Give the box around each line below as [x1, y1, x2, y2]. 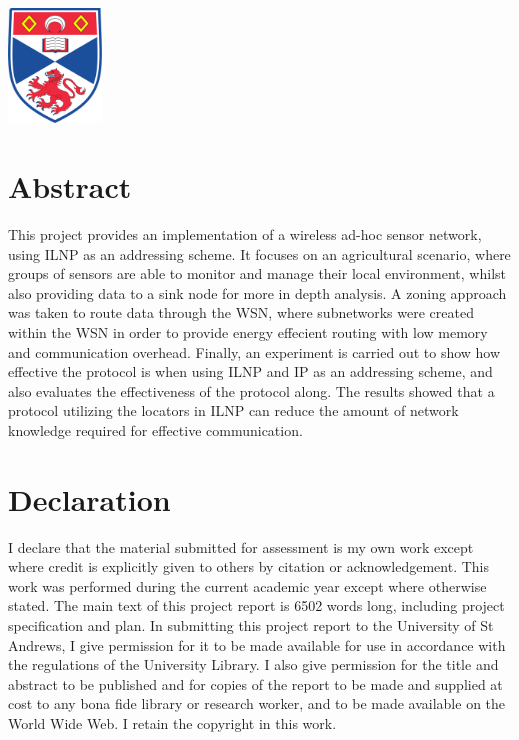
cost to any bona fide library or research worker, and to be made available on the [8, 693, 506, 714]
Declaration [8, 478, 171, 519]
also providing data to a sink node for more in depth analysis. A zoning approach [8, 282, 507, 303]
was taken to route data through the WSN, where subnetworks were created [8, 302, 474, 323]
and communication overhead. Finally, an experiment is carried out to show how [8, 341, 501, 362]
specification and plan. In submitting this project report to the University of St [8, 614, 494, 635]
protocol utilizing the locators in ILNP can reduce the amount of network [8, 400, 459, 421]
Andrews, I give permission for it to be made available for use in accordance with [8, 634, 506, 655]
